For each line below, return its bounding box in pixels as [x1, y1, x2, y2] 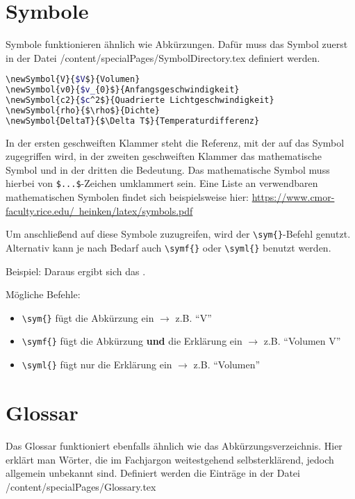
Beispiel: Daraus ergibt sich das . [6, 263, 146, 278]
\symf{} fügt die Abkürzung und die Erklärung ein [22, 334, 242, 348]
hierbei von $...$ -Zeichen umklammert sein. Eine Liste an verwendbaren [6, 176, 318, 190]
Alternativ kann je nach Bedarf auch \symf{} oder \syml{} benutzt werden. [6, 240, 331, 254]
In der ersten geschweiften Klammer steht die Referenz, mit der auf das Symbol [6, 135, 345, 149]
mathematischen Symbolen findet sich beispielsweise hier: [6, 190, 249, 204]
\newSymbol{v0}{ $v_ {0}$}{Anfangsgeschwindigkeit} [6, 85, 240, 95]
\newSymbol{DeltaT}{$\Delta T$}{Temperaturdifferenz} [6, 115, 260, 126]
